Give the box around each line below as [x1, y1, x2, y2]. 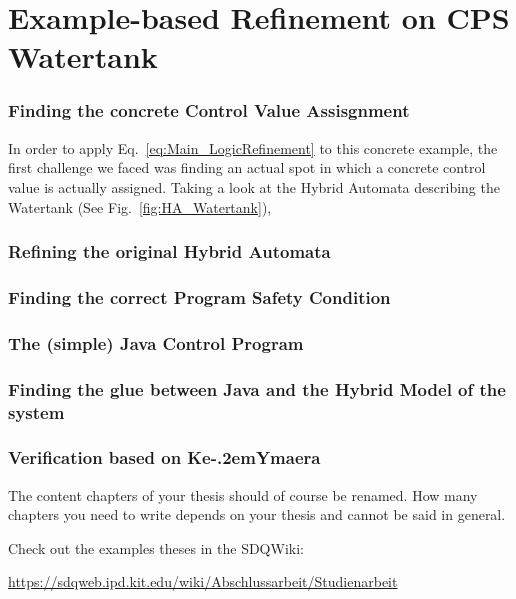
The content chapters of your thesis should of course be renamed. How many [8, 484, 478, 505]
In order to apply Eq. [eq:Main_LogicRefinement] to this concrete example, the [8, 137, 498, 158]
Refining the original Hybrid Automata [8, 239, 331, 264]
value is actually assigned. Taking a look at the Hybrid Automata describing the [8, 176, 500, 197]
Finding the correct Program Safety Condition [8, 284, 391, 309]
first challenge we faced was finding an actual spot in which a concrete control [8, 157, 486, 178]
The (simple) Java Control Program [8, 330, 304, 355]
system [8, 399, 65, 424]
